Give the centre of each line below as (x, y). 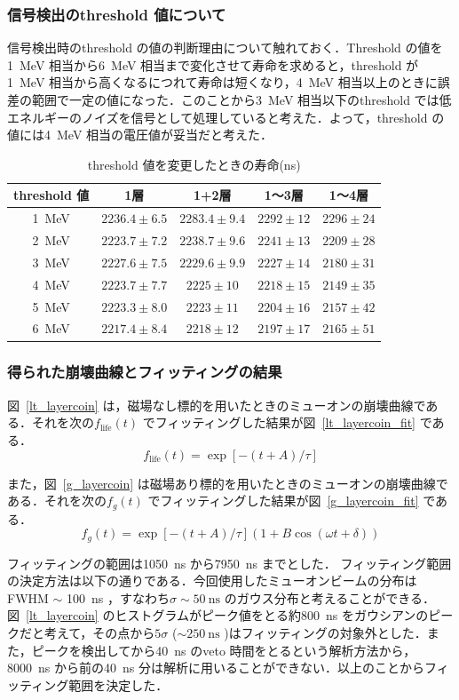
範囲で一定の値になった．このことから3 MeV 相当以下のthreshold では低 (241, 99)
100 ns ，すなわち (118, 597)
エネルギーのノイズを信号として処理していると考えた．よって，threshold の (226, 117)
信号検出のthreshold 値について (117, 14)
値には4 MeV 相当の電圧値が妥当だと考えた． (140, 135)
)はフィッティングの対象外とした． (325, 632)
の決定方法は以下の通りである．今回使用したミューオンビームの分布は (212, 581)
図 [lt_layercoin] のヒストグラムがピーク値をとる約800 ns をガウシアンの (218, 615)
